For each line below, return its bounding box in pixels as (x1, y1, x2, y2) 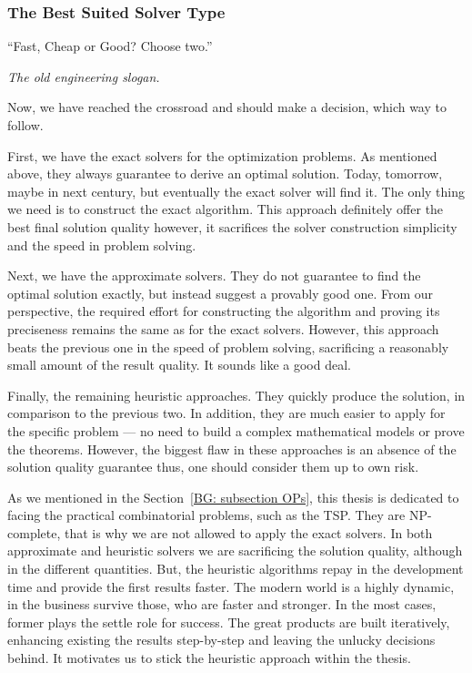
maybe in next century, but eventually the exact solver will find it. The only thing (7, 181, 466, 200)
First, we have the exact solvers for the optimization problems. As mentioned (7, 146, 437, 165)
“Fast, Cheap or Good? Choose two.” (7, 36, 213, 56)
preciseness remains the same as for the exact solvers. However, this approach (7, 319, 439, 338)
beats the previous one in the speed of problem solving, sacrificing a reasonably (7, 337, 449, 356)
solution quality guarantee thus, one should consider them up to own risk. (7, 457, 419, 476)
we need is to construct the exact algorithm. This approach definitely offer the (7, 199, 444, 219)
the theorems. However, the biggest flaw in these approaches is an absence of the (7, 439, 457, 458)
